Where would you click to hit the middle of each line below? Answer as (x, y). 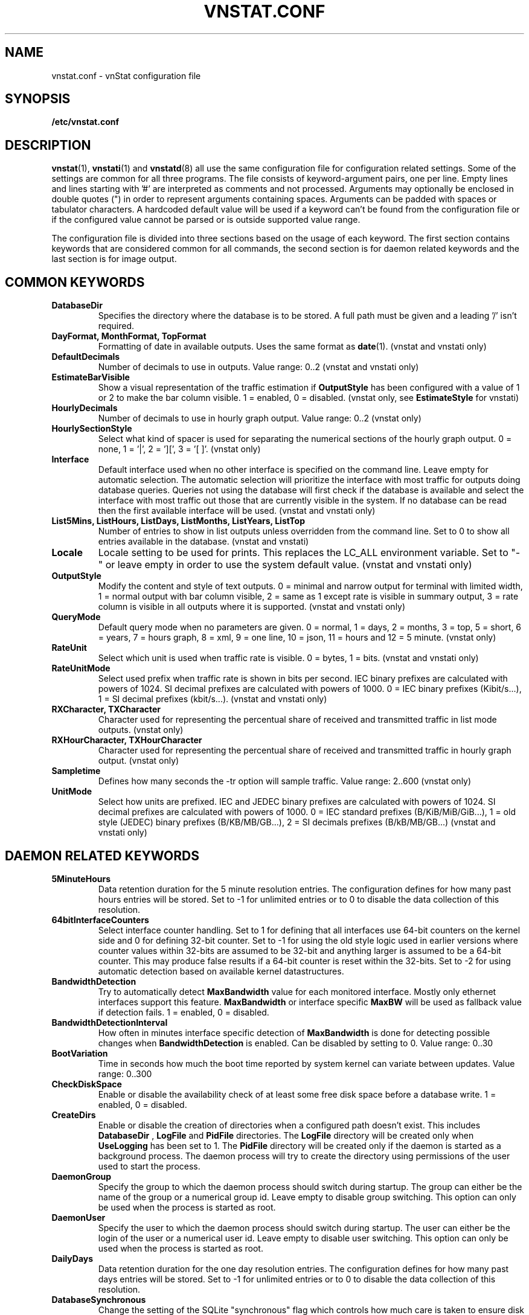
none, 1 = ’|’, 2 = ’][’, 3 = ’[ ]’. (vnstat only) (179, 449)
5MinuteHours (81, 878)
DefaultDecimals (86, 357)
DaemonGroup (82, 1176)
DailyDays (72, 1258)
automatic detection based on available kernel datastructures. (221, 971)
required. (116, 326)
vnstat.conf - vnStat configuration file (126, 75)
